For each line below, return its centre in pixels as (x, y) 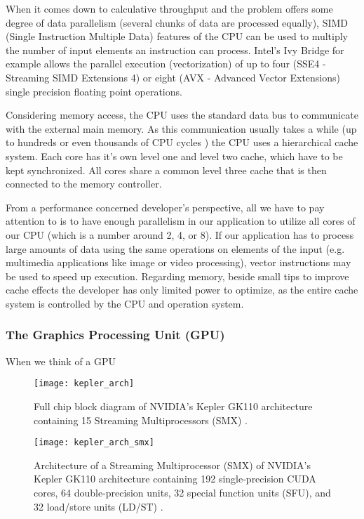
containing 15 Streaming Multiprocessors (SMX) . (141, 420)
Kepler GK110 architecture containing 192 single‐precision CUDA (175, 479)
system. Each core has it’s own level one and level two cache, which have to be (174, 156)
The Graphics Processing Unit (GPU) (115, 335)
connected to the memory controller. (84, 184)
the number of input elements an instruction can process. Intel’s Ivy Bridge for (175, 50)
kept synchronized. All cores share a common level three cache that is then (166, 170)
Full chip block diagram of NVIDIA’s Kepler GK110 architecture (173, 406)
